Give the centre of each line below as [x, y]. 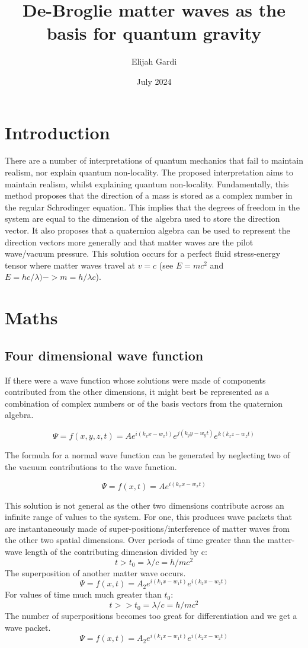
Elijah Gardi [154, 61]
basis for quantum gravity [154, 33]
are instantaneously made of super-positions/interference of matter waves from [147, 528]
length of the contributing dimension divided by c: [116, 552]
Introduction [57, 132]
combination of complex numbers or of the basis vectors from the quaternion [144, 403]
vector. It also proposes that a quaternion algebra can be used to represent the [147, 230]
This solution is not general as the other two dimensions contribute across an [145, 505]
